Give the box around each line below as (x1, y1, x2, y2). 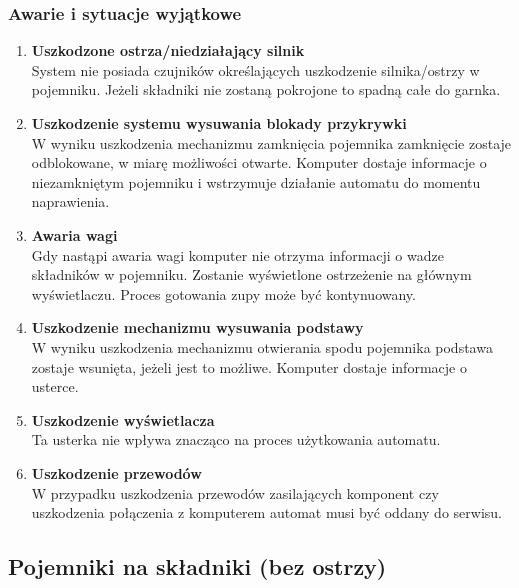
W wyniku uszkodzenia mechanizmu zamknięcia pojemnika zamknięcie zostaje (31, 132, 512, 153)
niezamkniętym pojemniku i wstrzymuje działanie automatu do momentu (31, 171, 481, 192)
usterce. (31, 376, 79, 397)
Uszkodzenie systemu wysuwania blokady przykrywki (31, 113, 407, 133)
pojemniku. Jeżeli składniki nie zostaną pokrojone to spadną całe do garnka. (31, 79, 501, 100)
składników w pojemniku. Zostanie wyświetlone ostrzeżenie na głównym (31, 264, 472, 285)
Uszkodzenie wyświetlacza (31, 409, 215, 430)
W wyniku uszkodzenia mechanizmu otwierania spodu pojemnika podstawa (31, 336, 493, 357)
